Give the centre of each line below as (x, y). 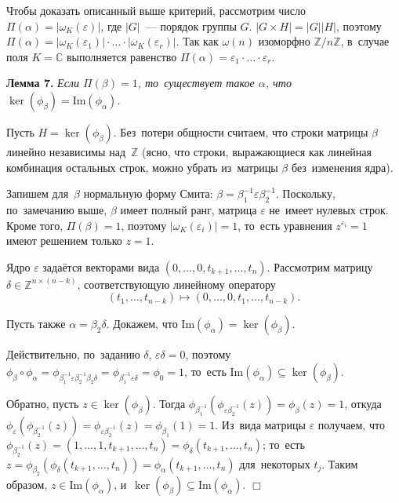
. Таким (340, 463)
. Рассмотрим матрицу (320, 266)
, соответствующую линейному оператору (176, 284)
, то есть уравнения (285, 225)
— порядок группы (191, 26)
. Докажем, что (142, 324)
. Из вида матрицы (260, 424)
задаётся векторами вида (101, 266)
